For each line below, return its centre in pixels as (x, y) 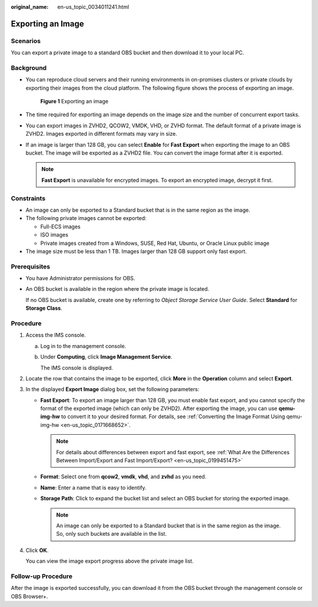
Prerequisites (30, 267)
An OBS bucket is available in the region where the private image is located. (117, 289)
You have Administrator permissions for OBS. (80, 278)
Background (29, 68)
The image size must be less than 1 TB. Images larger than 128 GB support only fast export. (136, 251)
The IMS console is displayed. (77, 368)
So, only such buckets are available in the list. (112, 534)
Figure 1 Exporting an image (74, 101)
